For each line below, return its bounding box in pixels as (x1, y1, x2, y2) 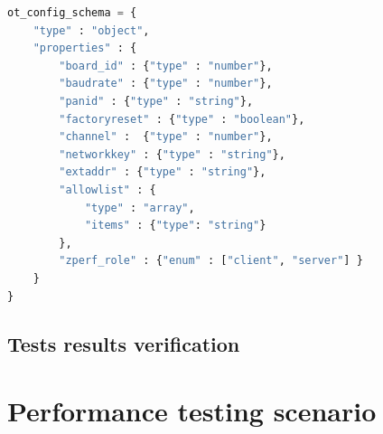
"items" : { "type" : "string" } (84, 219, 266, 232)
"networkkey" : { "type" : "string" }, (59, 147, 285, 161)
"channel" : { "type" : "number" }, (59, 130, 273, 144)
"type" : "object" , (33, 24, 150, 37)
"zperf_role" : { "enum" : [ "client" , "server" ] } (59, 254, 363, 268)
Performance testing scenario (7, 392, 377, 429)
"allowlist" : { (59, 183, 156, 196)
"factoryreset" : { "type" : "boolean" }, (59, 112, 305, 126)
